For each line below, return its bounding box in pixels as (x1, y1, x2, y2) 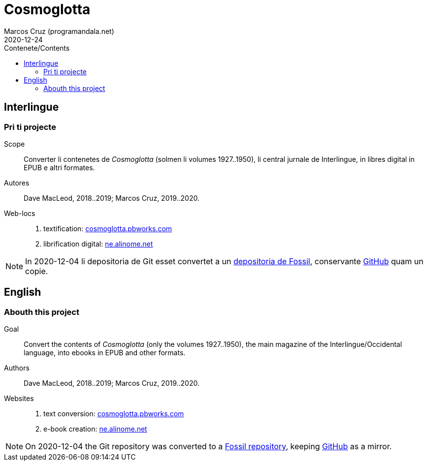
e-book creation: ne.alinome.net (43, 425, 147, 434)
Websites (4, 394, 34, 403)
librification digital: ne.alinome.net (43, 239, 153, 248)
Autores (4, 178, 30, 187)
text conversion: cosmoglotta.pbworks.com (43, 409, 184, 418)
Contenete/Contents (4, 43, 70, 52)
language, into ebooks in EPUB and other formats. (24, 348, 186, 357)
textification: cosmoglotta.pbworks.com (43, 224, 172, 233)
